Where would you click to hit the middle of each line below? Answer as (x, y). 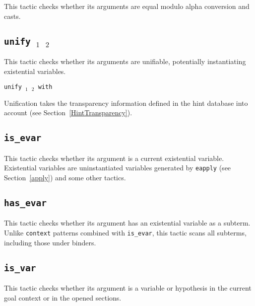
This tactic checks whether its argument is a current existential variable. (114, 158)
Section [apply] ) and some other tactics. (65, 178)
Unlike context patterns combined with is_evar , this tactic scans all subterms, (125, 232)
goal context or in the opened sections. (63, 297)
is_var (20, 268)
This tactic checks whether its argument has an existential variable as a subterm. (127, 223)
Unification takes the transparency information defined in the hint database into (126, 103)
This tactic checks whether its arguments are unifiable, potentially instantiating (125, 61)
